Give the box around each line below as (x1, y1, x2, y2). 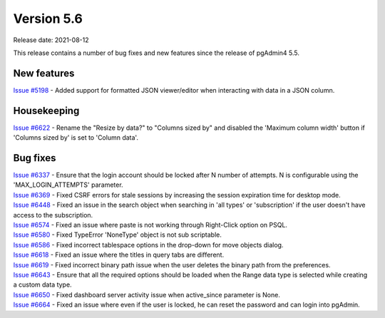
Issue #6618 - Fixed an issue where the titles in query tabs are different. (13, 250, 225, 260)
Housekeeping (13, 104, 80, 117)
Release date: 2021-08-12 (13, 36, 89, 44)
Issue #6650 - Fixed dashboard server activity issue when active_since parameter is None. (13, 290, 281, 299)
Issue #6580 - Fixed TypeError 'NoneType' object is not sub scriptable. (13, 230, 222, 239)
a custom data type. (13, 280, 72, 289)
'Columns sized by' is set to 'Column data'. (13, 133, 139, 142)
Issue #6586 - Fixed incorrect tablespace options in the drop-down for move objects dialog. (13, 240, 284, 249)
